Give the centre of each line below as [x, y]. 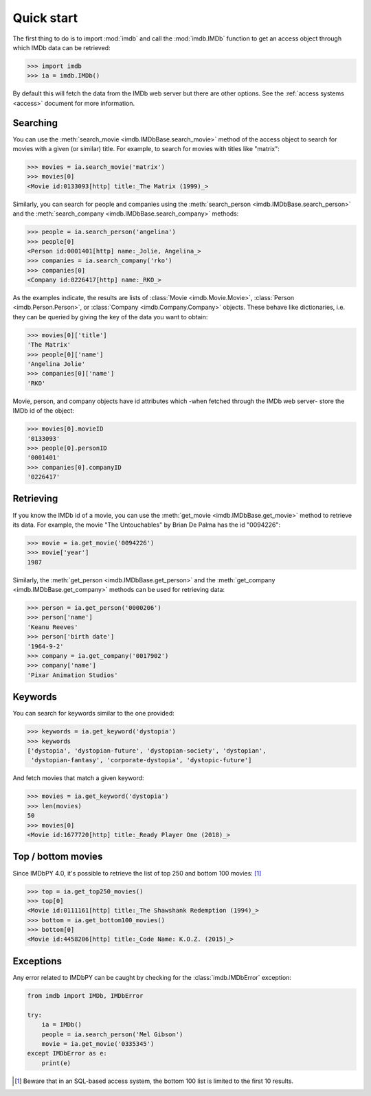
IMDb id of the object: [44, 411]
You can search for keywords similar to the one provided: [93, 713]
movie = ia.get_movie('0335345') [98, 1043]
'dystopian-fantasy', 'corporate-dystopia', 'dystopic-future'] [142, 760]
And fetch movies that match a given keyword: [78, 778]
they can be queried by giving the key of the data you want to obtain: [110, 317]
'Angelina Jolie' [56, 364]
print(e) [56, 1063]
